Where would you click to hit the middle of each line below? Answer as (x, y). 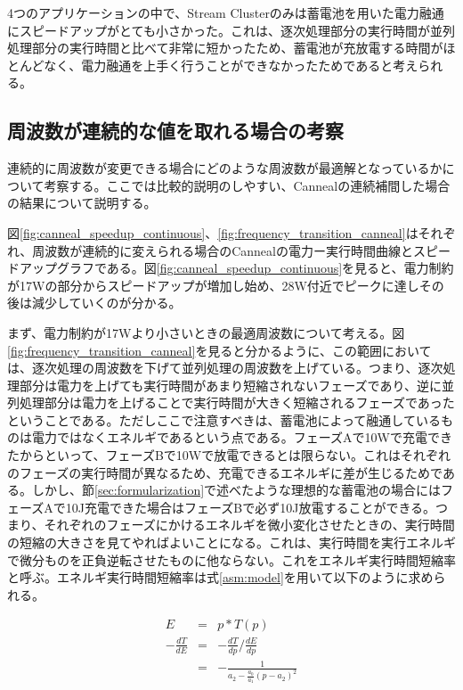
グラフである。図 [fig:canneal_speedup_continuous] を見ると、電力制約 (255, 268)
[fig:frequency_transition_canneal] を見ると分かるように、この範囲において (219, 350)
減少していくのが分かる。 (106, 303)
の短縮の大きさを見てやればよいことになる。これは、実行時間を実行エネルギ (231, 542)
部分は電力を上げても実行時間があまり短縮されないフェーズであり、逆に (230, 385)
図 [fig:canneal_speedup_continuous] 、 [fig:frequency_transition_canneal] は (213, 232)
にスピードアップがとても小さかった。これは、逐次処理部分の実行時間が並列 (231, 30)
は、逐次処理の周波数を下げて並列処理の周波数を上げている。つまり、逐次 (225, 368)
